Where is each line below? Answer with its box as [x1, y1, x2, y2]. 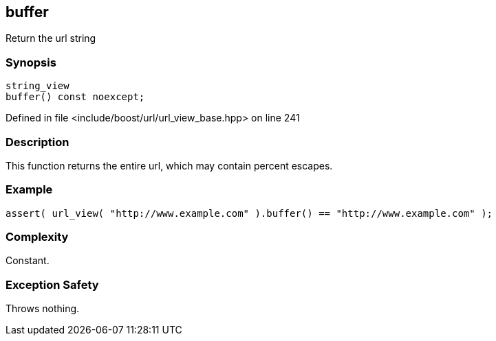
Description [6, 134, 69, 149]
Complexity [6, 230, 69, 244]
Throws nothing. [6, 303, 80, 315]
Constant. [6, 255, 50, 267]
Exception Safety [6, 277, 99, 292]
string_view [6, 80, 69, 92]
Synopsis [6, 55, 56, 69]
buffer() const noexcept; [6, 91, 145, 103]
